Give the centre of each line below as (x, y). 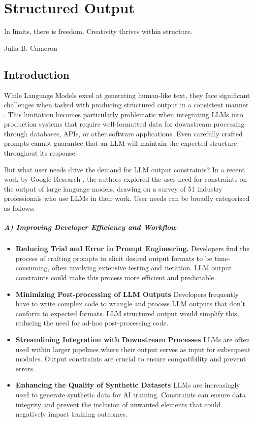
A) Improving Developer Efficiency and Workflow (90, 227)
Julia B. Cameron (31, 48)
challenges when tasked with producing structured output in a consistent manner (126, 105)
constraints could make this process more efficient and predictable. (116, 277)
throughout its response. (41, 153)
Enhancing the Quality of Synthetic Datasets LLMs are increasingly (128, 385)
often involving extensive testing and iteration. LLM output (142, 268)
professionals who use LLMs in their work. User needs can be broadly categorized (127, 198)
